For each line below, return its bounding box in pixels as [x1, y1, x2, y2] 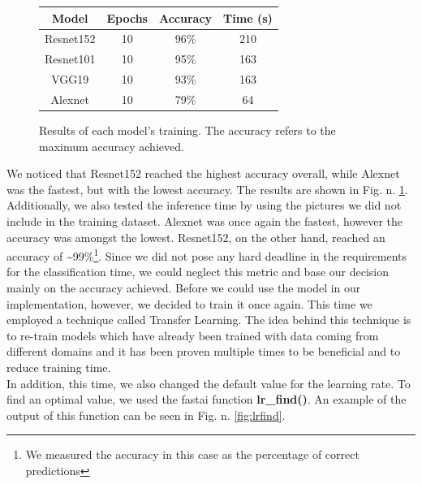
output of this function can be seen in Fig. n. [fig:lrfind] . [6, 406, 286, 423]
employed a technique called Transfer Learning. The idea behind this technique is [6, 311, 411, 328]
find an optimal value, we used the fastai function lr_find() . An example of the [6, 391, 407, 408]
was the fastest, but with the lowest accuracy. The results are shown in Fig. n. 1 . [6, 180, 408, 197]
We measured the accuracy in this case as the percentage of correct [25, 446, 360, 463]
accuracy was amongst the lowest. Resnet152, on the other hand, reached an [6, 228, 385, 245]
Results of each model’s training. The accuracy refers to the [39, 121, 336, 138]
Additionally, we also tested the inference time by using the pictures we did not [6, 197, 402, 214]
